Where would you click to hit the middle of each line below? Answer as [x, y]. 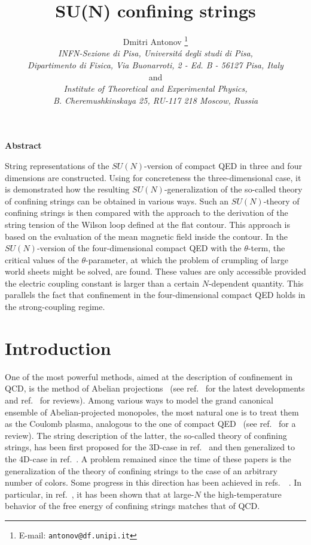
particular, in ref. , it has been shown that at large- [100, 494]
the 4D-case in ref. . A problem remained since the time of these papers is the [148, 458]
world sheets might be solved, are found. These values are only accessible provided [155, 271]
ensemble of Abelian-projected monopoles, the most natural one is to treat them [152, 412]
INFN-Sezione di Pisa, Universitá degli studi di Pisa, [155, 53]
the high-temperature [243, 494]
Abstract [23, 145]
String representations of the [57, 165]
